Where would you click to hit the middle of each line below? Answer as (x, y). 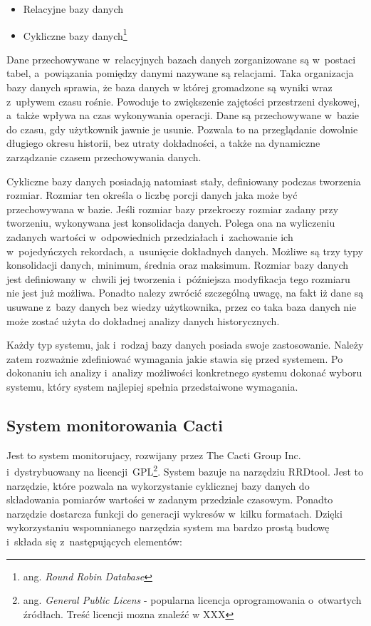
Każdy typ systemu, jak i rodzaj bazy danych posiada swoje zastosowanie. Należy (185, 345)
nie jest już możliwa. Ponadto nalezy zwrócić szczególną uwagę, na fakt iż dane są (185, 293)
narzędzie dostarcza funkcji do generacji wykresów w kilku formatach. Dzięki (174, 513)
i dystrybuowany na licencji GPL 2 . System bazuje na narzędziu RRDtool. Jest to (185, 470)
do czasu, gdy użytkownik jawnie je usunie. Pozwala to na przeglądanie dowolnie (182, 129)
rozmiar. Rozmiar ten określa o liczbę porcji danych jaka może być (152, 195)
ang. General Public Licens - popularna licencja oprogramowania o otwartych (192, 600)
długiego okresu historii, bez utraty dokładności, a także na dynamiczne (163, 143)
